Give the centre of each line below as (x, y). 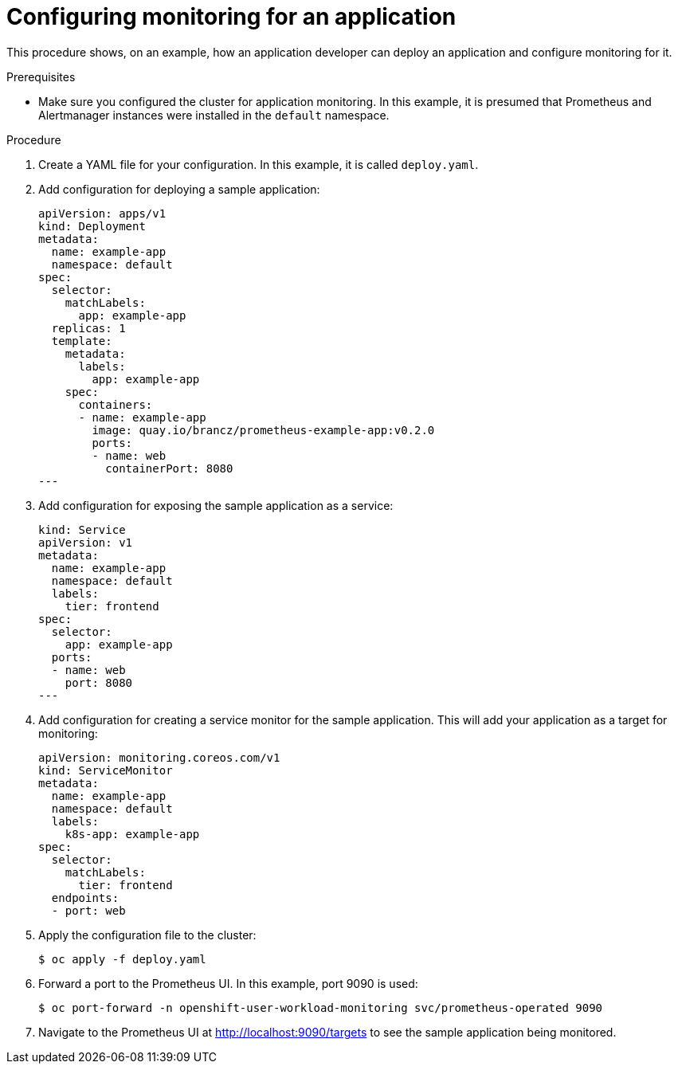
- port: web (88, 910)
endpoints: (85, 898)
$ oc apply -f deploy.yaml (122, 959)
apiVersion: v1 (86, 542)
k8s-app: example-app (132, 834)
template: (82, 341)
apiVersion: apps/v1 (102, 213)
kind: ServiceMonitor (106, 770)
